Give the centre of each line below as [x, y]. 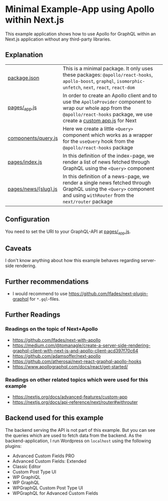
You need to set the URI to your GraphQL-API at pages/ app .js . [68, 232]
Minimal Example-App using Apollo [80, 9]
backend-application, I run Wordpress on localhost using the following [78, 441]
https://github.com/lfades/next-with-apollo [56, 340]
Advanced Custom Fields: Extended [49, 461]
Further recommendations [47, 281]
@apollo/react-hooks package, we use [108, 114]
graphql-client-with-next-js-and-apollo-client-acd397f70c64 [75, 350]
